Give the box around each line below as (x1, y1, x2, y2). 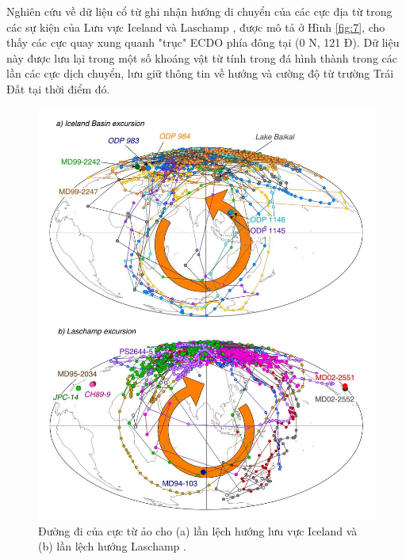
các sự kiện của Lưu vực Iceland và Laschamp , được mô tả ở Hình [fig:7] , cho (6, 18, 385, 35)
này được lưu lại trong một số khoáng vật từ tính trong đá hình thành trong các (6, 49, 397, 66)
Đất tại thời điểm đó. (6, 80, 110, 97)
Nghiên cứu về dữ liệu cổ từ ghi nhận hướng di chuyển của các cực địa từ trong (6, 3, 393, 19)
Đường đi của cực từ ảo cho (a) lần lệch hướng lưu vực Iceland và (38, 522, 358, 539)
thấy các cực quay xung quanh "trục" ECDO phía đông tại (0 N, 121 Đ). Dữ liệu (6, 34, 400, 51)
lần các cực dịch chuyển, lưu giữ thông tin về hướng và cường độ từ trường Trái (6, 65, 394, 82)
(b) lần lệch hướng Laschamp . (38, 538, 186, 554)
